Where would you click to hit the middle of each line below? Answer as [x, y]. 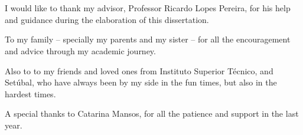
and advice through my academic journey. [80, 50]
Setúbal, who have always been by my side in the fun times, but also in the [141, 82]
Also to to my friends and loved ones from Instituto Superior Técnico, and [139, 70]
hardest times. [30, 93]
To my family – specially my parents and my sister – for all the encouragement [148, 39]
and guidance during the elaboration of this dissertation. [107, 19]
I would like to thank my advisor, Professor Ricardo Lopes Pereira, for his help [148, 8]
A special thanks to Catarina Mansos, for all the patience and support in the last [152, 113]
